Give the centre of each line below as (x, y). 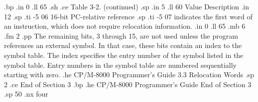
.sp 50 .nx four (26, 94)
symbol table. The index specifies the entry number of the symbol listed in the (124, 55)
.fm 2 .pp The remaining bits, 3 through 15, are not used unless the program (121, 35)
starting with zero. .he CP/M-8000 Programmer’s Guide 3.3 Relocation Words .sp (129, 75)
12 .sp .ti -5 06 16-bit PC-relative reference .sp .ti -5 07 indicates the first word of (128, 16)
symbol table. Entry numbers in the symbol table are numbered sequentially (120, 65)
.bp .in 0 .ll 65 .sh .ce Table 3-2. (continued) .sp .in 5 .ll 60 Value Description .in (127, 6)
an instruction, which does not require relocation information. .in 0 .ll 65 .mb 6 (125, 26)
